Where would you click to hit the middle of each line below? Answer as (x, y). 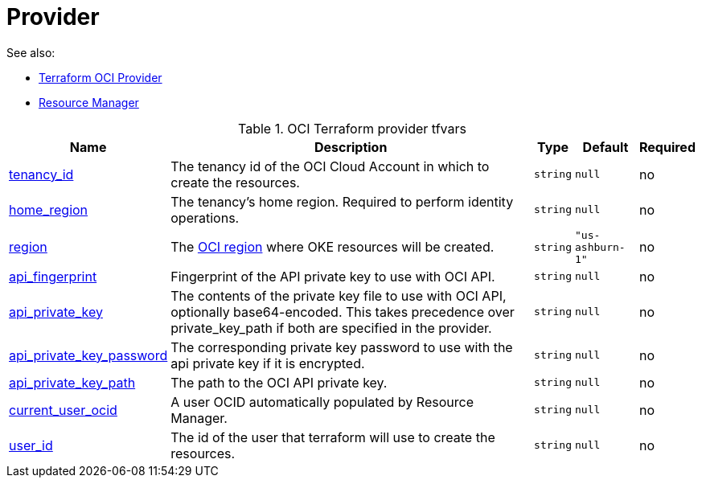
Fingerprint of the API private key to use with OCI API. (333, 276)
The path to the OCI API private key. (279, 382)
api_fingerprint (53, 276)
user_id (31, 445)
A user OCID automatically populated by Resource (322, 402)
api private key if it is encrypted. (268, 363)
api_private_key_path (72, 382)
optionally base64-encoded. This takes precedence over (343, 312)
